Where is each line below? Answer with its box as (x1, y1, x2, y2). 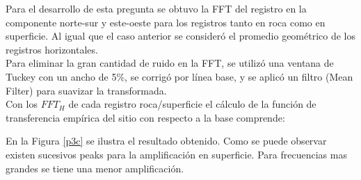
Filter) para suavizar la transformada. (6, 83, 167, 97)
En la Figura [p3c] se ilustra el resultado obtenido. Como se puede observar (6, 133, 327, 148)
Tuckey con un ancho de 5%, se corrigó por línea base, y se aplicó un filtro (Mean (6, 69, 353, 83)
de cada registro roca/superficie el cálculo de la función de (68, 97, 316, 111)
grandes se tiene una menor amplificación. (6, 161, 184, 175)
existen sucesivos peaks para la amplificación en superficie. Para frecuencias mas (6, 147, 347, 161)
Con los (6, 97, 38, 111)
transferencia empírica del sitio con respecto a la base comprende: (6, 110, 285, 124)
